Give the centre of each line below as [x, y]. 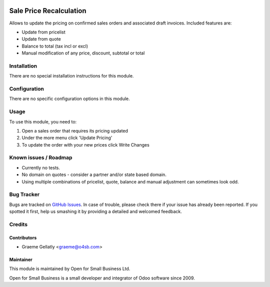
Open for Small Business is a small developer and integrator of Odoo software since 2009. [102, 278]
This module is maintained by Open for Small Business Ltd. [70, 269]
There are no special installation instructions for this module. [71, 76]
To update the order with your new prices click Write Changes [85, 144]
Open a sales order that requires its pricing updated [75, 130]
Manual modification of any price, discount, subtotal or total [83, 53]
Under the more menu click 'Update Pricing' [67, 138]
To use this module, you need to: [43, 121]
